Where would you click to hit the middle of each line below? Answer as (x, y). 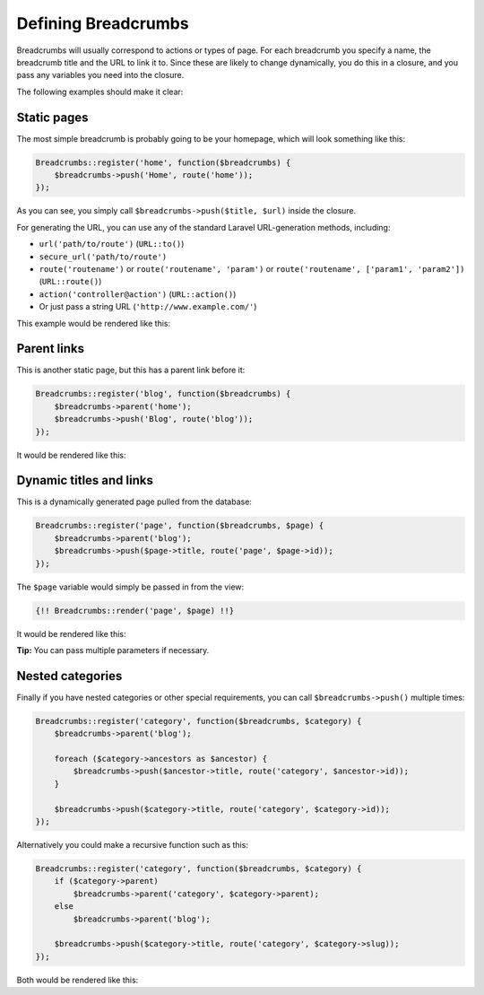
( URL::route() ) (70, 282)
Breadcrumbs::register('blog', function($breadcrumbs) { (163, 394)
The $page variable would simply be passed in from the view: (130, 587)
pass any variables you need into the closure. (100, 75)
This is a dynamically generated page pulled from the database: (134, 502)
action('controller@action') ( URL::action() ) (138, 294)
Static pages (52, 117)
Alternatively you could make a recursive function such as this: (132, 844)
